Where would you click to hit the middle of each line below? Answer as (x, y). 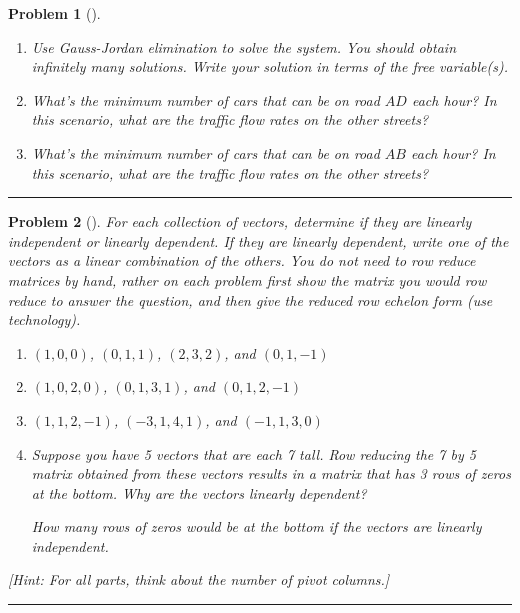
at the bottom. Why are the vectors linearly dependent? (199, 492)
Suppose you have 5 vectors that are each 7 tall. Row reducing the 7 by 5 (253, 453)
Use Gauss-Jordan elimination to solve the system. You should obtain (243, 46)
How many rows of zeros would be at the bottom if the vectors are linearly (256, 526)
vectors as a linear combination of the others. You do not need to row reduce (242, 260)
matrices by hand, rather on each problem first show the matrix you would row (247, 279)
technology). (44, 319)
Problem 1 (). (54, 13)
